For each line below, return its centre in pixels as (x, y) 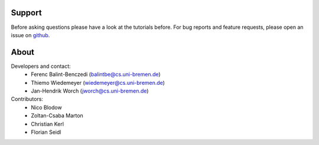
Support (26, 13)
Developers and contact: (41, 66)
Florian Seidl (46, 132)
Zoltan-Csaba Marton (57, 116)
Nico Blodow (46, 107)
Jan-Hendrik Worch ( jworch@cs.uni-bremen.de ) (90, 91)
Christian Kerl (48, 124)
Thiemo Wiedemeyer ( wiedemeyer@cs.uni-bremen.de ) (98, 83)
